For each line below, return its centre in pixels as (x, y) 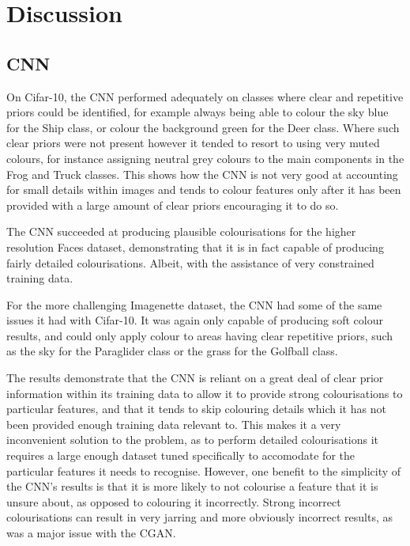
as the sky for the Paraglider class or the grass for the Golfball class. (172, 351)
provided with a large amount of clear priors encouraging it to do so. (173, 205)
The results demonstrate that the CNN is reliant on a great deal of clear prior (195, 378)
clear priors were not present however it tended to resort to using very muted (193, 143)
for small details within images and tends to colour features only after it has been (204, 190)
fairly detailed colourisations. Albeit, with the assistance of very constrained (190, 262)
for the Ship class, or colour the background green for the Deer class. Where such (203, 127)
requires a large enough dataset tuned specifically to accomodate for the (181, 455)
